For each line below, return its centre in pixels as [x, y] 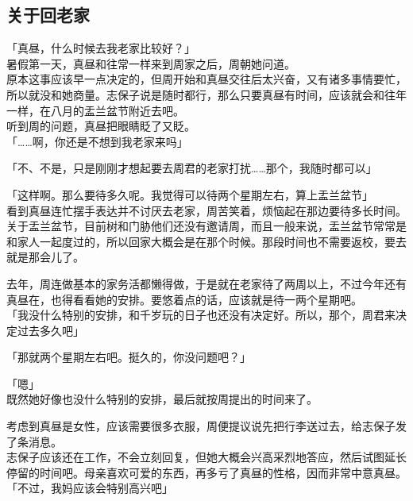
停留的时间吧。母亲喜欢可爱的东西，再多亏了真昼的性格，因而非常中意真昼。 [206, 472]
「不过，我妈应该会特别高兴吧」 [90, 488]
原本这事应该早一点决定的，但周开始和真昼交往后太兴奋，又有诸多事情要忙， [206, 79]
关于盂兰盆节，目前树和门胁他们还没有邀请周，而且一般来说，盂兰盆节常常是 [206, 226]
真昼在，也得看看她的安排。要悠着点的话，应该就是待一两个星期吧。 [184, 299]
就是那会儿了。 [45, 257]
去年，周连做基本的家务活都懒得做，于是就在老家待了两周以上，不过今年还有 [206, 283]
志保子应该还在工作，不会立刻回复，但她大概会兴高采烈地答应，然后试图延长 [206, 457]
